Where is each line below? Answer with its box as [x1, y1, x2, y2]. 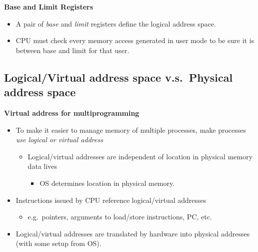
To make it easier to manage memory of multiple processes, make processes [15, 124, 246, 135]
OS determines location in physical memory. [39, 177, 175, 188]
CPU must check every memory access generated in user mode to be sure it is [15, 35, 254, 46]
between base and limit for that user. [15, 45, 129, 55]
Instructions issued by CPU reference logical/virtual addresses [15, 194, 206, 205]
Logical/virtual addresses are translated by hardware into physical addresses [15, 228, 250, 238]
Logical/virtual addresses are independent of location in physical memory [27, 151, 253, 161]
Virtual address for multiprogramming [4, 107, 139, 118]
